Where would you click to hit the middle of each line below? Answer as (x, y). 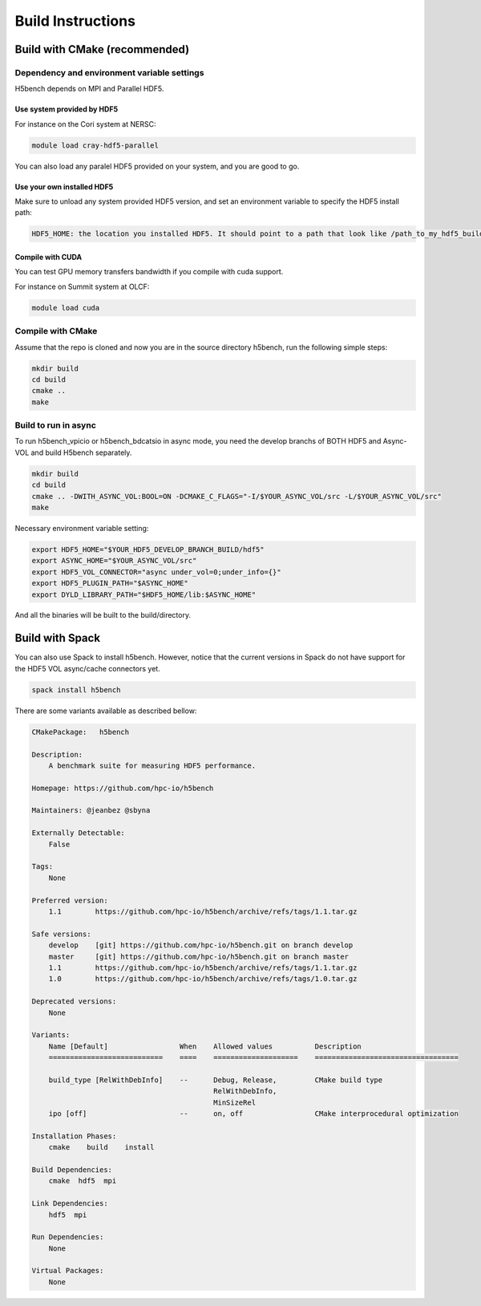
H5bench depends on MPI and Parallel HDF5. (89, 89)
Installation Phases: (74, 1136)
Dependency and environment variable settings (109, 72)
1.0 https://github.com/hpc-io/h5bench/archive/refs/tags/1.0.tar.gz (203, 979)
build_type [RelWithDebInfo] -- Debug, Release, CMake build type (216, 1080)
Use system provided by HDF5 (67, 109)
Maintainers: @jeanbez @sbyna (91, 811)
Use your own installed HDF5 (64, 187)
